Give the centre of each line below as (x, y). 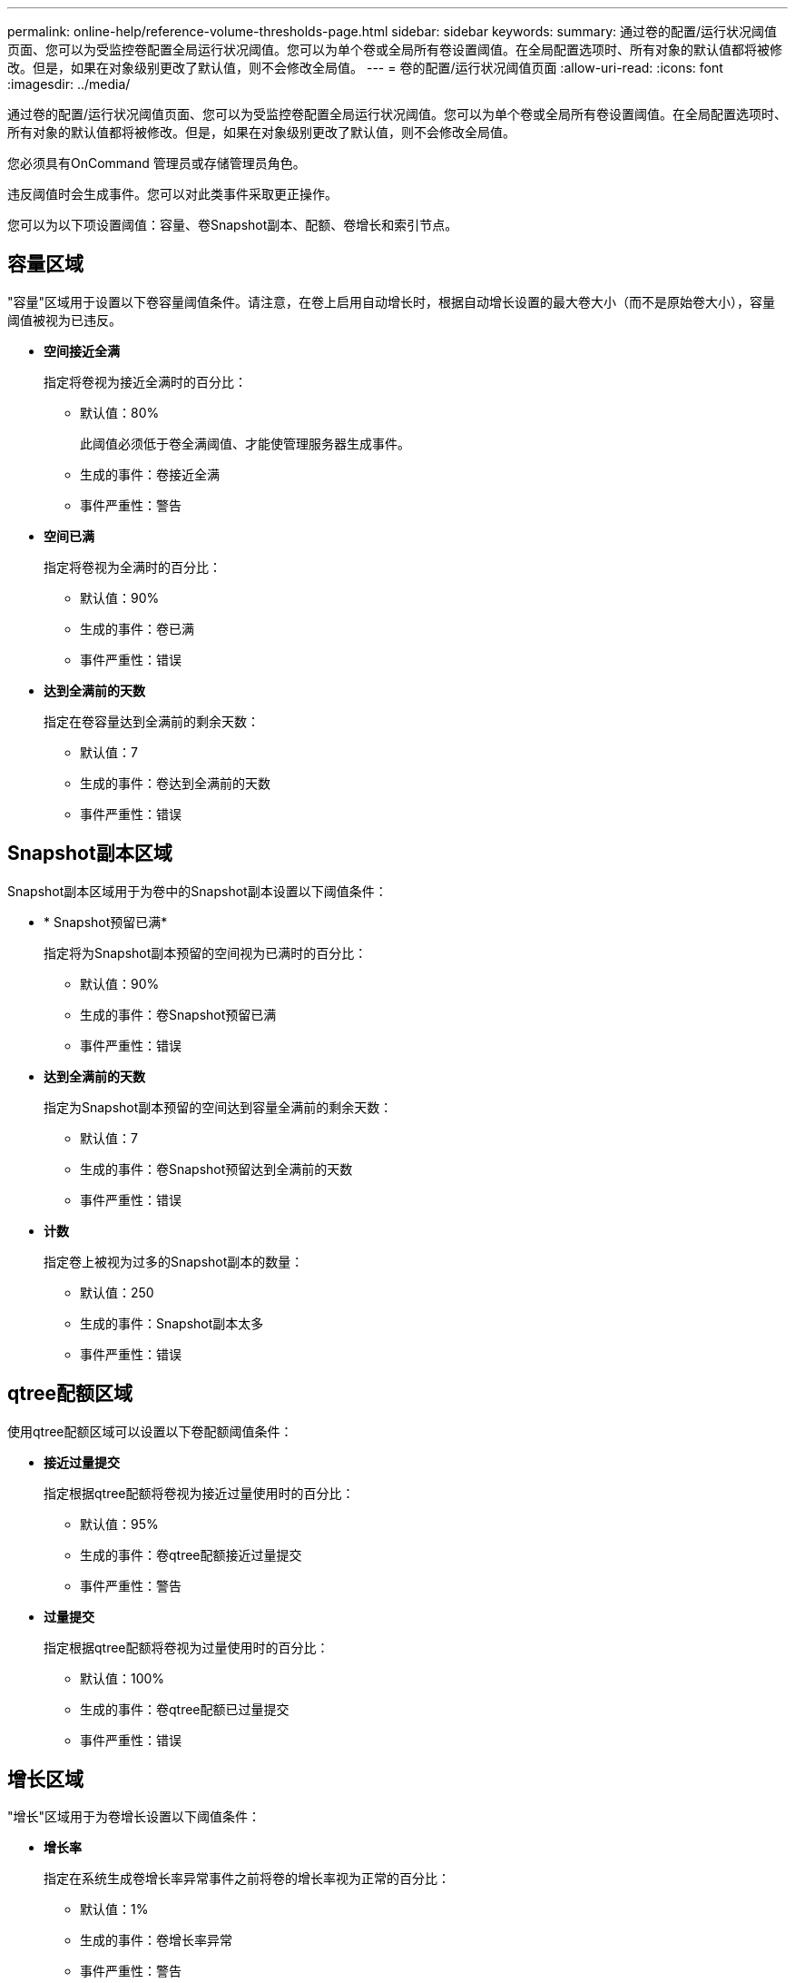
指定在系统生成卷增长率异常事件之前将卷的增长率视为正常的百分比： (247, 1879)
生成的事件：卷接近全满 (150, 474)
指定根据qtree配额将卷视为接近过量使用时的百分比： (199, 1493)
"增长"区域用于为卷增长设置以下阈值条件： (134, 1817)
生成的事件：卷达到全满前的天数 (175, 783)
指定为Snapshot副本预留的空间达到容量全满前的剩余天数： (218, 1107)
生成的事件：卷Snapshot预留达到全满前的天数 (216, 1169)
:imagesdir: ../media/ (69, 84)
